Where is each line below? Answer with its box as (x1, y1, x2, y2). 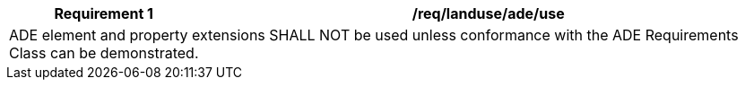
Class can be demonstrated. (9, 44, 199, 62)
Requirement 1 (54, 4, 154, 22)
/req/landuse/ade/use (411, 4, 565, 22)
